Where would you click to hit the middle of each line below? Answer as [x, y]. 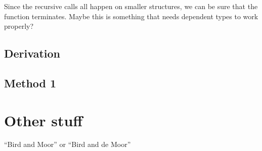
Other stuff [43, 120]
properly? [19, 26]
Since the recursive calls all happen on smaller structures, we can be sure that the [131, 6]
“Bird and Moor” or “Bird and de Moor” [68, 144]
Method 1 [30, 83]
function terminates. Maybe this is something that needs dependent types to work [131, 16]
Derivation [32, 53]
